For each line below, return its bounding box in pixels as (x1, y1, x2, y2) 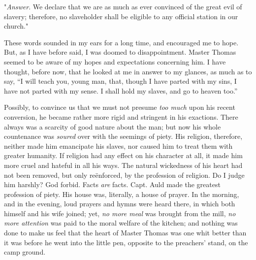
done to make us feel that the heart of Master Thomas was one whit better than (4, 227, 247, 238)
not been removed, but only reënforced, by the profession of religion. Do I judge (4, 169, 245, 180)
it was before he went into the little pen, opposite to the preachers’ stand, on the (4, 237, 248, 247)
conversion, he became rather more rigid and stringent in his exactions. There (4, 111, 238, 122)
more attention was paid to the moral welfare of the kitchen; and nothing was (4, 218, 238, 228)
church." (4, 21, 29, 31)
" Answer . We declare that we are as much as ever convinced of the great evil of (4, 1, 242, 11)
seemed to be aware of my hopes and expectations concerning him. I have (4, 56, 226, 66)
